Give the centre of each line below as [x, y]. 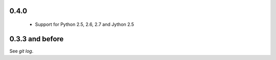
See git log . [21, 51]
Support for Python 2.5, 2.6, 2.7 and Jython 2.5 [85, 24]
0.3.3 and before [37, 39]
